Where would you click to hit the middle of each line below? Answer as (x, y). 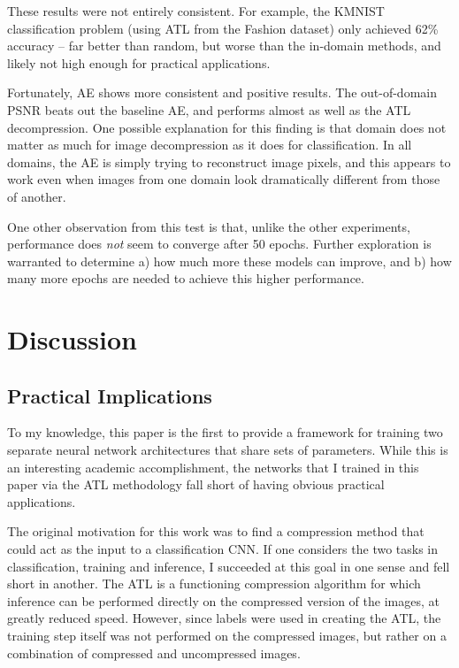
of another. (37, 196)
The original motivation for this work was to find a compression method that (216, 531)
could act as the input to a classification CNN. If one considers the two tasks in (223, 549)
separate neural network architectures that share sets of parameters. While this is (228, 450)
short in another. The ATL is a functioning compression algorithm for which (214, 584)
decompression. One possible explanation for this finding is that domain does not (227, 127)
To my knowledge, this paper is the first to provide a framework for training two (225, 432)
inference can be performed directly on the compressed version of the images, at (223, 600)
